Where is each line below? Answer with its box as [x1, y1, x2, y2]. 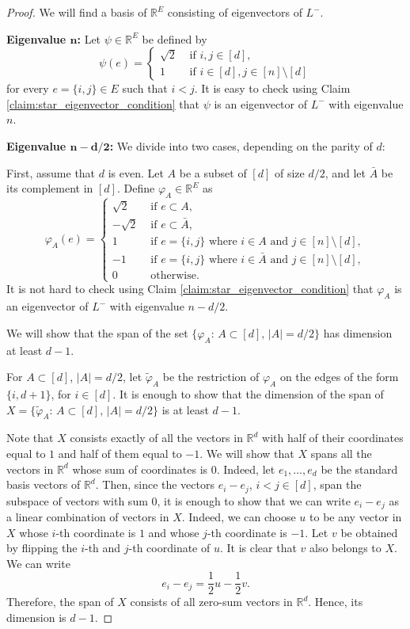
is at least [161, 401, 209, 417]
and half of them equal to [58, 444, 182, 461]
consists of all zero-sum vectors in [130, 593, 293, 610]
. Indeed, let [216, 460, 275, 477]
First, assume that [6, 164, 96, 181]
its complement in [6, 180, 93, 196]
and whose [148, 524, 199, 540]
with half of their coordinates [262, 429, 404, 446]
